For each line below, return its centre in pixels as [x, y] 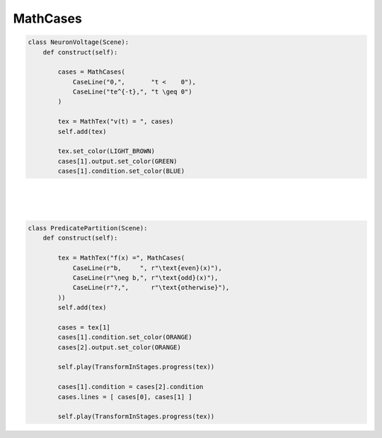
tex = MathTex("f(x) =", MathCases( [121, 258]
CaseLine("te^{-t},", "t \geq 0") [132, 92]
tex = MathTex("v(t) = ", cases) [116, 122]
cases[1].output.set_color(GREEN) [117, 161]
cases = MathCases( [91, 72]
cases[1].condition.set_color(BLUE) [121, 171]
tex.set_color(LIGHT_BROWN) [106, 151]
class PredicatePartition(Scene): [88, 228]
